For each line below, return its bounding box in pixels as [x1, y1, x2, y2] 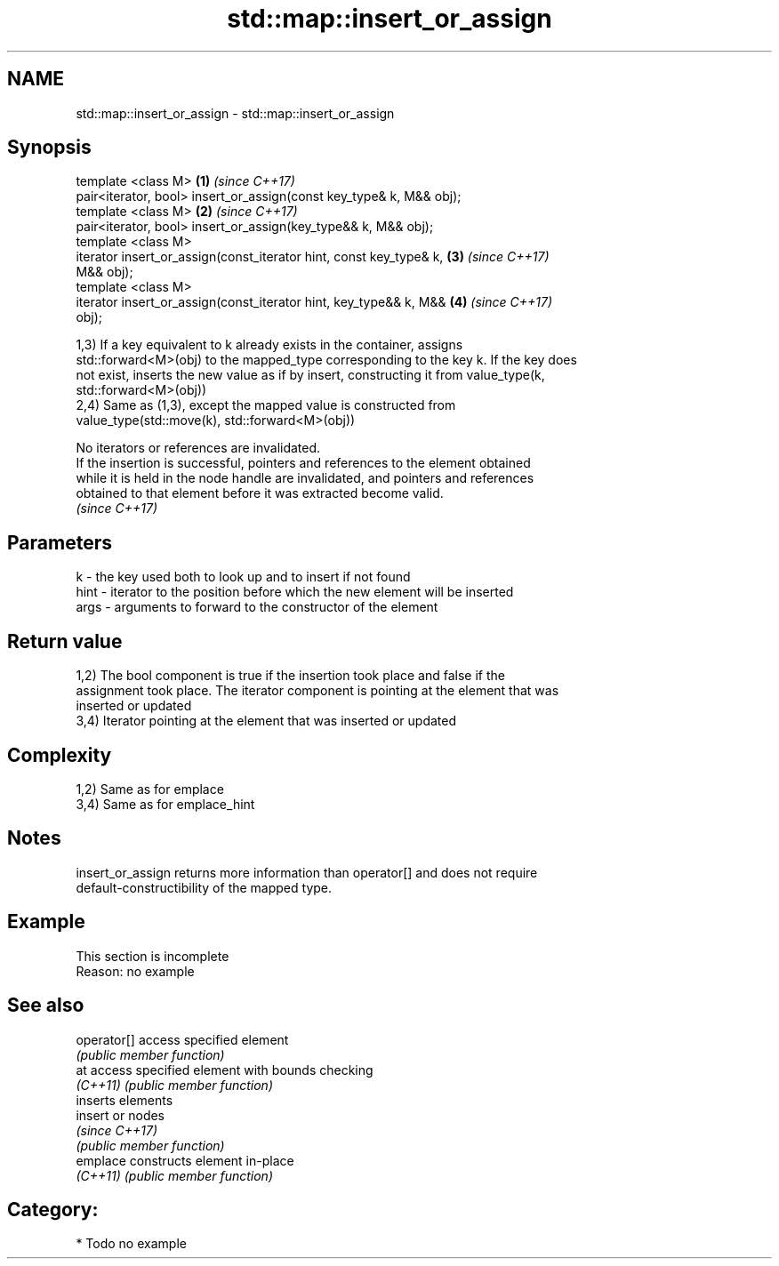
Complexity [7, 743, 112, 766]
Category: [7, 1198, 99, 1221]
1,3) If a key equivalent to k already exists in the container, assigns [76, 337, 463, 353]
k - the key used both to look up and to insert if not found [76, 569, 411, 585]
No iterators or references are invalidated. [76, 440, 321, 456]
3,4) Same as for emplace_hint [76, 796, 255, 812]
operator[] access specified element [76, 1031, 289, 1047]
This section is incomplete [76, 948, 229, 964]
